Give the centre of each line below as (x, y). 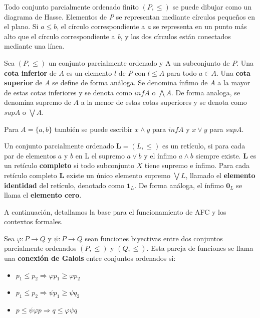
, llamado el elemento (220, 175)
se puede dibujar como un (212, 7)
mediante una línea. (34, 46)
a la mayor (234, 83)
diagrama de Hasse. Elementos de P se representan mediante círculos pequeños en (130, 16)
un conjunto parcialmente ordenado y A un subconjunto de (139, 62)
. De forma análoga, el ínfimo (179, 185)
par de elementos (30, 155)
